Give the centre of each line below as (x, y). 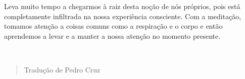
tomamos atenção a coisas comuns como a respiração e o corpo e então (113, 26)
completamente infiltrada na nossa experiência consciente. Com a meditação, (123, 16)
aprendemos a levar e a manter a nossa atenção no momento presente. (112, 35)
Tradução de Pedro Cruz (62, 69)
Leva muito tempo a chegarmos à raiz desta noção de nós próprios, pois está (122, 6)
